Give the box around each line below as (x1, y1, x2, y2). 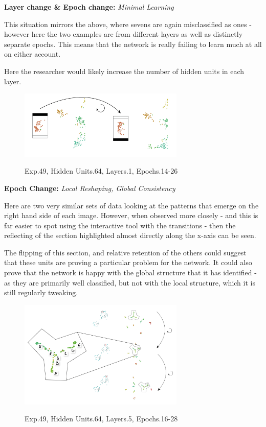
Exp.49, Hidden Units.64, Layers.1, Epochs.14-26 (25, 165, 178, 176)
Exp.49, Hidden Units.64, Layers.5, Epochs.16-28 (25, 413, 178, 424)
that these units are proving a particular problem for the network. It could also (4, 257, 252, 268)
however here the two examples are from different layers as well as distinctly (4, 29, 243, 39)
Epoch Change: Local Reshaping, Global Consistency (4, 182, 175, 193)
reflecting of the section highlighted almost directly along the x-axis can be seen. (4, 230, 256, 241)
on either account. (4, 49, 61, 59)
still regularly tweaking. (4, 287, 78, 298)
